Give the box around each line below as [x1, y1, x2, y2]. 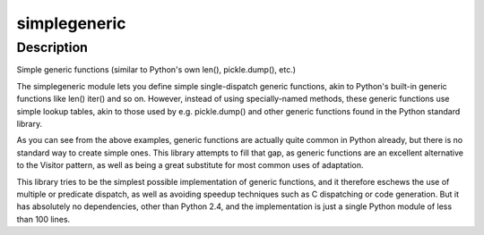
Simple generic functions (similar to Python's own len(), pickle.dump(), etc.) [16, 64, 296, 75]
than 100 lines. [16, 214, 71, 224]
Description [16, 39, 89, 55]
